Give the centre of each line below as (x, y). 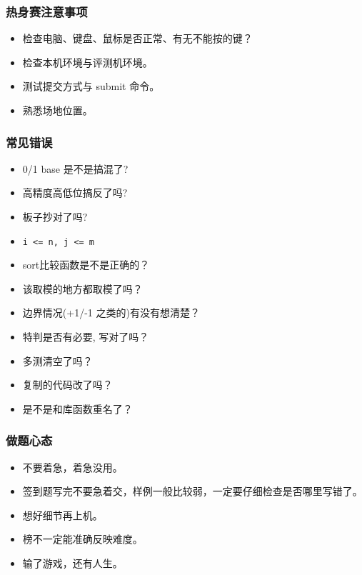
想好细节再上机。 (62, 515)
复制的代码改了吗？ (67, 385)
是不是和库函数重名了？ (77, 408)
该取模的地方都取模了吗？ (82, 288)
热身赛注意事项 (47, 11)
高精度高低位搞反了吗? (75, 192)
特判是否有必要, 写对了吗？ (86, 337)
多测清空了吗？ (57, 360)
